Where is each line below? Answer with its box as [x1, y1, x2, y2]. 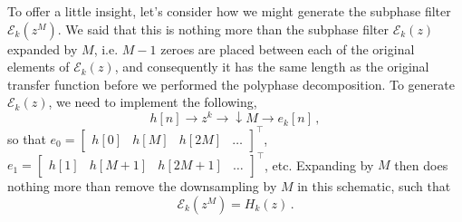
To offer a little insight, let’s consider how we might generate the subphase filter [7, 2, 451, 20]
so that [7, 129, 46, 148]
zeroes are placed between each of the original [160, 39, 415, 58]
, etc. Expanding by [265, 155, 374, 174]
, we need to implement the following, [48, 92, 257, 111]
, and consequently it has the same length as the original [114, 57, 429, 76]
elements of [7, 57, 70, 76]
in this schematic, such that [297, 177, 451, 196]
